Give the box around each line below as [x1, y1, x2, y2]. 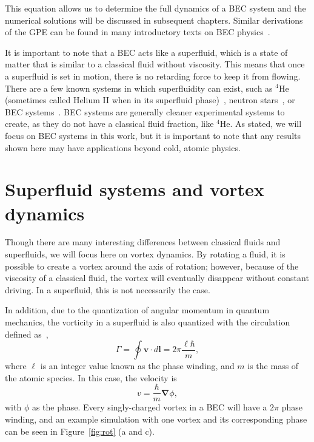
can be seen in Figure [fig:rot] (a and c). [5, 424, 155, 437]
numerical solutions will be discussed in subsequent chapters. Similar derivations [5, 13, 303, 26]
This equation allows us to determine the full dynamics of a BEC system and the [5, 2, 306, 14]
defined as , [5, 327, 48, 340]
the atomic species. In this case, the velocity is [5, 371, 177, 384]
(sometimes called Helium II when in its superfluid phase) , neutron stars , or [5, 93, 295, 106]
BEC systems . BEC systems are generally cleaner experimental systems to [5, 105, 285, 118]
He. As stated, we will [219, 117, 302, 130]
